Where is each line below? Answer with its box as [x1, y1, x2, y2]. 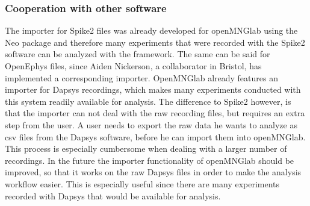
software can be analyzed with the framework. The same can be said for [5, 48, 270, 60]
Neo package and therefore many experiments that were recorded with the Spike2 [5, 36, 305, 48]
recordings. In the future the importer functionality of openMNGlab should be [5, 154, 294, 166]
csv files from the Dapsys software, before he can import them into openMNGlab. [5, 130, 306, 143]
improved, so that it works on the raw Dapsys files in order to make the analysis [5, 166, 302, 178]
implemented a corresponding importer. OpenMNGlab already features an [5, 71, 278, 84]
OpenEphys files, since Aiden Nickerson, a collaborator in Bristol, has [5, 60, 262, 72]
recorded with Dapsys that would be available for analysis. [5, 189, 221, 202]
